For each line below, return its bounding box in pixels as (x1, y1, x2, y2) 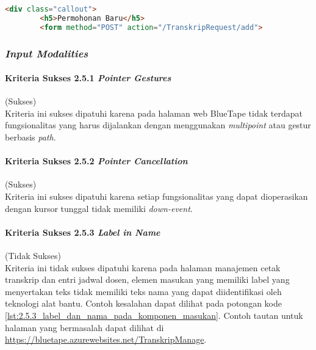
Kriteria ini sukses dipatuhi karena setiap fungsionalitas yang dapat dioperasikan (5, 190, 308, 203)
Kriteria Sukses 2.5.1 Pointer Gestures (5, 71, 171, 84)
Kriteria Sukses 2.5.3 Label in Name (5, 225, 160, 238)
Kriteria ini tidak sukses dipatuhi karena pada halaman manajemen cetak (5, 261, 281, 274)
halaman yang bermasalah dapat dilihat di (5, 321, 164, 334)
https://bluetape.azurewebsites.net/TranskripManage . (5, 333, 207, 346)
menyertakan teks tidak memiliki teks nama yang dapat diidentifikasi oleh (5, 285, 282, 297)
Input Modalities (5, 45, 88, 60)
